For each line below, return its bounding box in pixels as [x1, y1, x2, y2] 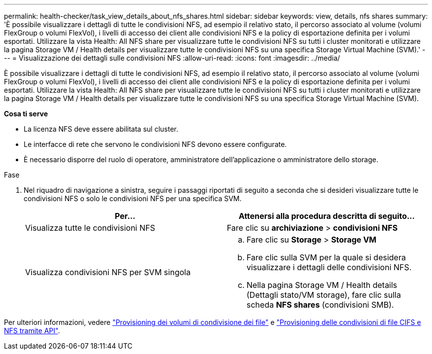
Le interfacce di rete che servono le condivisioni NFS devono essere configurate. [24, 140, 287, 148]
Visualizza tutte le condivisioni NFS [25, 223, 155, 233]
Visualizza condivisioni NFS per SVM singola [25, 267, 191, 277]
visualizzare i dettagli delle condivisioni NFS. [247, 262, 412, 272]
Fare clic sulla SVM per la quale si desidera [247, 252, 406, 262]
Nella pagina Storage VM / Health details [247, 280, 397, 290]
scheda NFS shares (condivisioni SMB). [247, 300, 394, 310]
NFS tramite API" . [4, 326, 60, 335]
